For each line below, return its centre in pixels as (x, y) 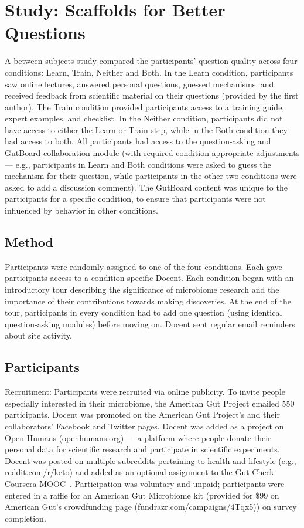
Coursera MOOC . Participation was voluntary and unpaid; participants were (145, 483)
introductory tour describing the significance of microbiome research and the (142, 290)
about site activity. (38, 335)
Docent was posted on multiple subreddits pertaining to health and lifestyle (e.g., (151, 460)
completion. (25, 518)
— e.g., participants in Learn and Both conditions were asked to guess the (138, 164)
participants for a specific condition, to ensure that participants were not (135, 199)
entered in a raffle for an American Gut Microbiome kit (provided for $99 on (142, 495)
